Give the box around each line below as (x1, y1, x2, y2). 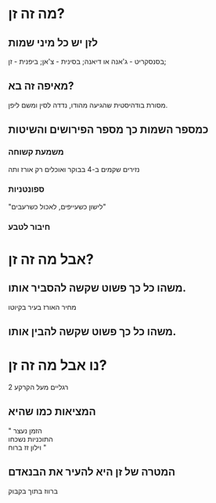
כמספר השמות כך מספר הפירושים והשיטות (8, 123, 209, 137)
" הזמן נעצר (8, 425, 43, 436)
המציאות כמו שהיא (8, 405, 96, 418)
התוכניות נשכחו (8, 434, 53, 443)
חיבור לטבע (8, 221, 51, 232)
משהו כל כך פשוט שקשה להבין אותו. (8, 325, 177, 338)
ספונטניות (8, 184, 45, 195)
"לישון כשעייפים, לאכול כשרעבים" (8, 202, 107, 211)
